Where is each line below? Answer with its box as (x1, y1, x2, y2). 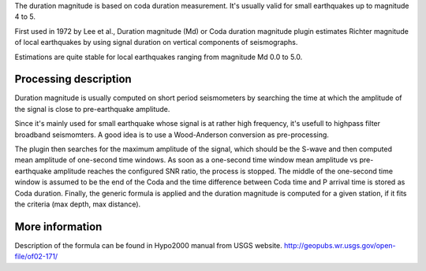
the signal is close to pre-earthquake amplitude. (14, 104, 170, 113)
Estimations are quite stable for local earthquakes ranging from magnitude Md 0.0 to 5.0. (14, 52, 303, 61)
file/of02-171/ (14, 252, 58, 262)
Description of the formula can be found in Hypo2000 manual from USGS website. (14, 240, 283, 250)
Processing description (14, 72, 132, 86)
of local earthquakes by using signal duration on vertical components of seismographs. (14, 38, 298, 47)
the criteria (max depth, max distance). (14, 199, 141, 209)
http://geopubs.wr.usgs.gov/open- (284, 240, 396, 250)
